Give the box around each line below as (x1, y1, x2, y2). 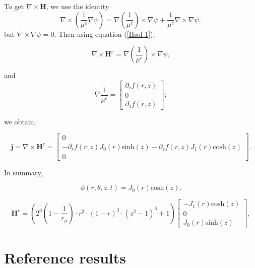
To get (4, 1, 24, 11)
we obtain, (4, 116, 36, 126)
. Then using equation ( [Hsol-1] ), (54, 28, 155, 39)
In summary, (4, 167, 43, 177)
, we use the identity (46, 1, 109, 11)
